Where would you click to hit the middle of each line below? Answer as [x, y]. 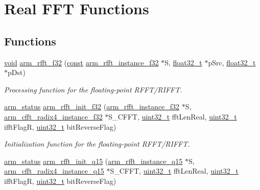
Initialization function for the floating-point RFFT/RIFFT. [97, 144]
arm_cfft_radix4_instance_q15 [54, 171]
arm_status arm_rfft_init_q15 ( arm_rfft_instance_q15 [93, 161]
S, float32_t [183, 62]
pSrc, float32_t [232, 62]
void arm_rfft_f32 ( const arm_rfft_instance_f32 [81, 62]
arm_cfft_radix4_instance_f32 [53, 116]
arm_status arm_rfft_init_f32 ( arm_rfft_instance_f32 [92, 106]
